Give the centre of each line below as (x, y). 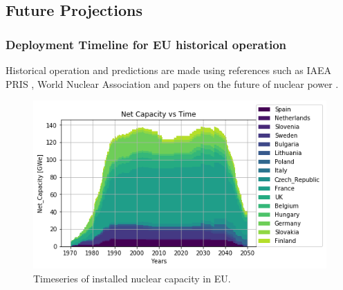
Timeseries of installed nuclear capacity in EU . (132, 278)
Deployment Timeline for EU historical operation (146, 44)
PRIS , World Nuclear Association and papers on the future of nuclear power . (172, 83)
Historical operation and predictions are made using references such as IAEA (169, 70)
